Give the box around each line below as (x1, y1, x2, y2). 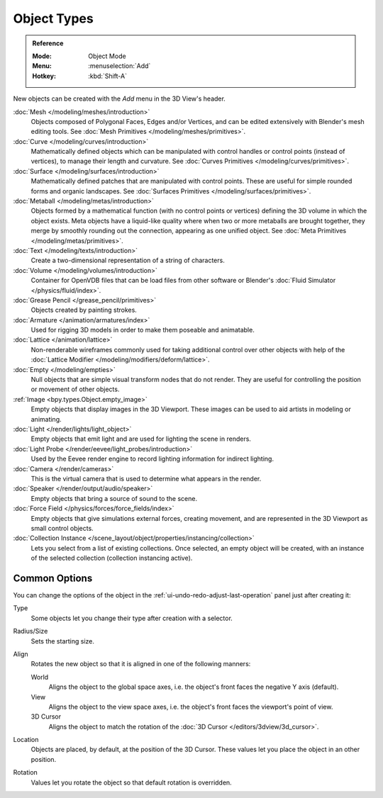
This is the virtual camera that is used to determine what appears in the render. (30, 474, 262, 483)
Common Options (13, 572, 93, 584)
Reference (32, 39, 64, 47)
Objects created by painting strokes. (30, 305, 138, 315)
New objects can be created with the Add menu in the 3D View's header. (13, 94, 226, 103)
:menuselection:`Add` (88, 62, 151, 70)
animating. (30, 415, 62, 423)
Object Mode (88, 52, 127, 60)
